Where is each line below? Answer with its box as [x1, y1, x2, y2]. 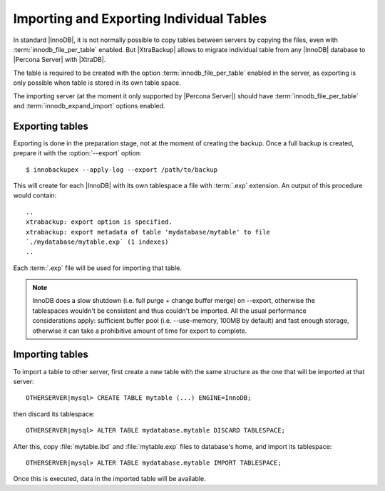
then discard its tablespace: [13, 410, 96, 418]
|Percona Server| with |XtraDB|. [13, 56, 106, 64]
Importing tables [13, 348, 89, 361]
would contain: [13, 191, 57, 200]
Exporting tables [13, 120, 88, 132]
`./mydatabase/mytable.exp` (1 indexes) [26, 237, 169, 246]
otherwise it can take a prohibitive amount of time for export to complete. [32, 326, 247, 335]
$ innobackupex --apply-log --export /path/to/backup [26, 165, 217, 174]
